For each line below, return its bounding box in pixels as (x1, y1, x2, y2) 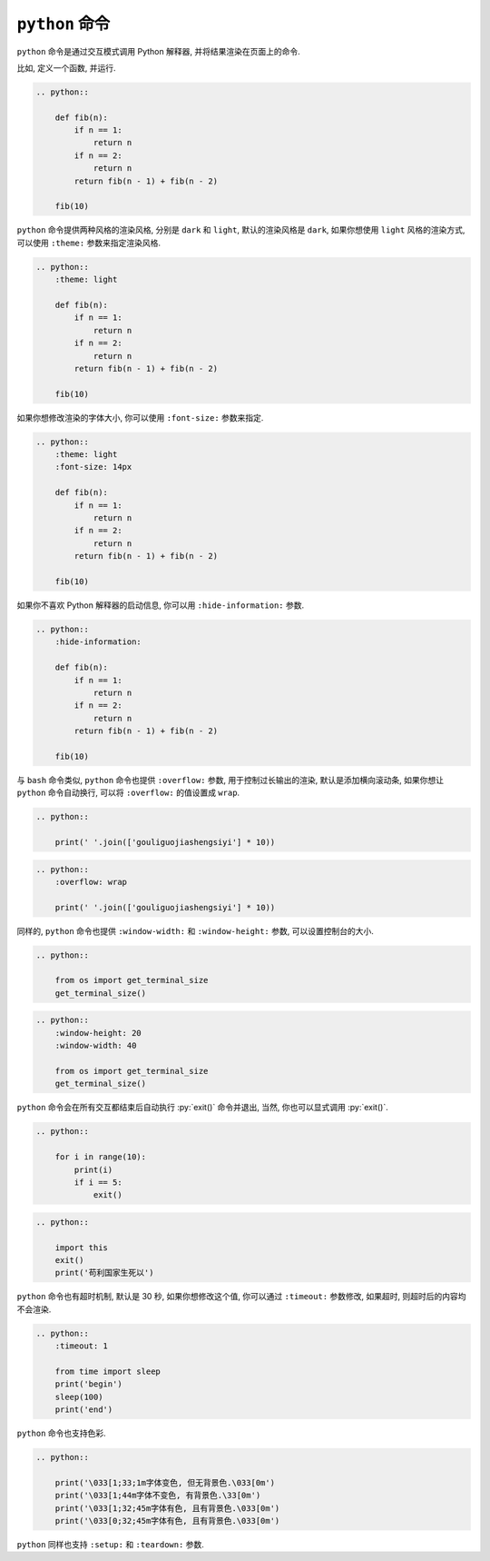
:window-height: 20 (54, 1028, 142, 1038)
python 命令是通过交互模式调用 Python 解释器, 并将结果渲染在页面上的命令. (16, 45, 300, 56)
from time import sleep (54, 1367, 161, 1377)
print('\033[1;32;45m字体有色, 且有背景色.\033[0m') (54, 1503, 280, 1513)
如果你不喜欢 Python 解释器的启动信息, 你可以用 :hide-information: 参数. (16, 600, 305, 611)
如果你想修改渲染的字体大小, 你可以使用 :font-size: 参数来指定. (16, 412, 264, 423)
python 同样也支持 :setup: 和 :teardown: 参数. (16, 1539, 204, 1550)
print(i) (73, 1164, 113, 1175)
